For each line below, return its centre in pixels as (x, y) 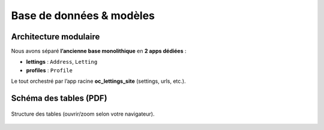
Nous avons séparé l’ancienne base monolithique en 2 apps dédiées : (99, 51)
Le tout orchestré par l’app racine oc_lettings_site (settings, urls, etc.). (98, 81)
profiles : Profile (49, 70)
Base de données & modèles (83, 16)
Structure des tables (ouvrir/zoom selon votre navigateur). (83, 114)
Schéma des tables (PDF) (59, 98)
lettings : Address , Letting (62, 62)
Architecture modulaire (55, 37)
